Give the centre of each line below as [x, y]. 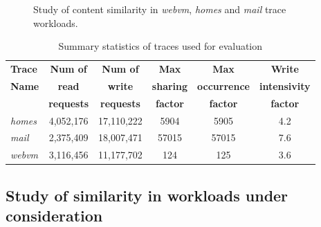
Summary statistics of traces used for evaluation [160, 46]
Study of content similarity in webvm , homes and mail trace [160, 9]
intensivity [285, 85]
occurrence [223, 85]
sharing [170, 85]
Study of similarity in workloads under [147, 195]
